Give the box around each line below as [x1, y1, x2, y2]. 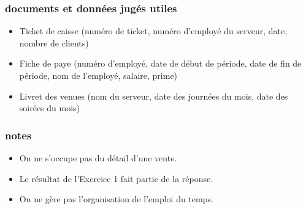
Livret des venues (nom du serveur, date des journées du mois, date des [19, 89, 288, 102]
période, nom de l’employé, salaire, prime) [19, 69, 178, 81]
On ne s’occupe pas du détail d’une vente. [19, 152, 177, 164]
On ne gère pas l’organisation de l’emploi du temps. [19, 193, 213, 205]
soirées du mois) [19, 101, 80, 114]
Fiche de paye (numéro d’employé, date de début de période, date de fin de [19, 57, 302, 70]
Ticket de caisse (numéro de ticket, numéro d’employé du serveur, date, [19, 24, 288, 37]
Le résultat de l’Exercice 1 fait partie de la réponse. [19, 172, 213, 185]
